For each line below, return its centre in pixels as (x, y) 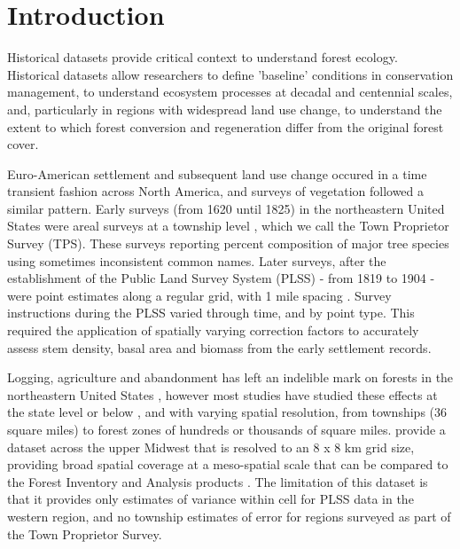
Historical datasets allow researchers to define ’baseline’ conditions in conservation (230, 74)
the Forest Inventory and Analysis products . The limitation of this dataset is (218, 481)
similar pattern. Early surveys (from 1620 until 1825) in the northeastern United (226, 208)
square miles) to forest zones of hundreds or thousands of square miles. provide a (226, 429)
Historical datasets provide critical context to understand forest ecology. (203, 57)
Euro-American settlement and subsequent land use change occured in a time (217, 173)
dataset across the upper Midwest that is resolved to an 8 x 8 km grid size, (211, 447)
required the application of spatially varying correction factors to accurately (213, 330)
